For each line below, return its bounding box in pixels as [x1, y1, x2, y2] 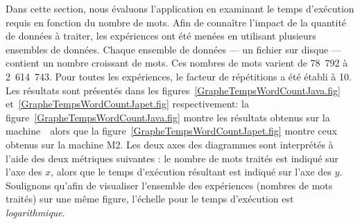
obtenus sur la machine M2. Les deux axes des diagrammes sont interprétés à [6, 137, 334, 151]
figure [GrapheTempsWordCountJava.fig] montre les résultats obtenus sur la [6, 110, 330, 124]
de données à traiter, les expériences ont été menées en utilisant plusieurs [6, 28, 316, 43]
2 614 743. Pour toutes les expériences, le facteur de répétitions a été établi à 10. [6, 69, 352, 83]
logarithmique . [6, 205, 65, 219]
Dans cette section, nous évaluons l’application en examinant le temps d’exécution [6, 1, 354, 15]
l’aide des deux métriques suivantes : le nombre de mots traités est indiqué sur [6, 150, 338, 165]
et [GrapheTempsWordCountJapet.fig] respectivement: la [6, 96, 250, 111]
